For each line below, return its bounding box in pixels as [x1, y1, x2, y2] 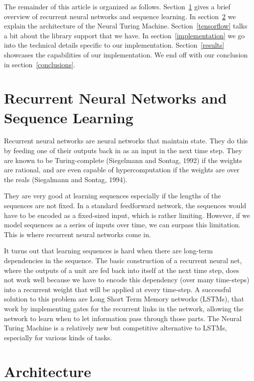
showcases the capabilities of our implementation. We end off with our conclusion [4, 49, 248, 59]
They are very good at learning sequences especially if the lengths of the [4, 190, 221, 201]
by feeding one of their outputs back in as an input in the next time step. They [4, 145, 242, 156]
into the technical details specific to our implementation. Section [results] [4, 40, 225, 50]
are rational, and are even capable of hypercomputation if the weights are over [4, 164, 240, 175]
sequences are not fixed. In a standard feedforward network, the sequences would [4, 200, 247, 211]
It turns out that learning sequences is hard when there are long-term [4, 245, 213, 256]
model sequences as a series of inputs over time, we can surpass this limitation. [4, 219, 241, 230]
